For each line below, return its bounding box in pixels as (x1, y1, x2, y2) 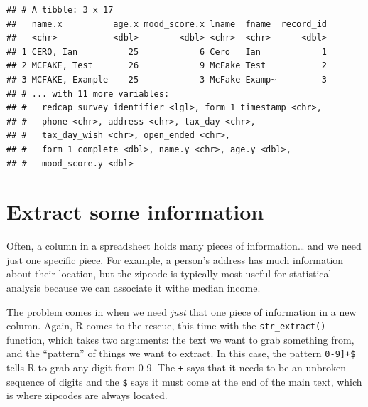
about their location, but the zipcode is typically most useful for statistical (6, 266, 332, 281)
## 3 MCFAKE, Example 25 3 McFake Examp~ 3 (6, 74, 328, 85)
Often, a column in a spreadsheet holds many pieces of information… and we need (6, 238, 362, 253)
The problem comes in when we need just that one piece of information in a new (6, 304, 357, 319)
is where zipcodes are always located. (6, 388, 168, 403)
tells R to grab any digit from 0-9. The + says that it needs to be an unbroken (6, 360, 346, 375)
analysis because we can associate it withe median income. (6, 280, 261, 295)
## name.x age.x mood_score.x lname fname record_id (6, 18, 328, 29)
